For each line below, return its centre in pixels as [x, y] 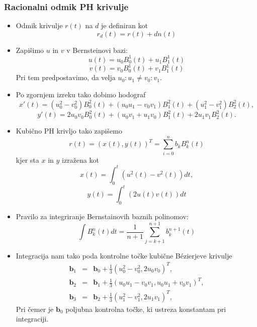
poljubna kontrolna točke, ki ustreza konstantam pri [146, 309]
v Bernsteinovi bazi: [97, 50]
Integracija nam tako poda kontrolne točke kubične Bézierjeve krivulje [124, 255]
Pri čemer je [35, 309]
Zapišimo [30, 50]
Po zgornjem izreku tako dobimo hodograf [81, 94]
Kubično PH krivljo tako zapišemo [69, 131]
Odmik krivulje [39, 25]
